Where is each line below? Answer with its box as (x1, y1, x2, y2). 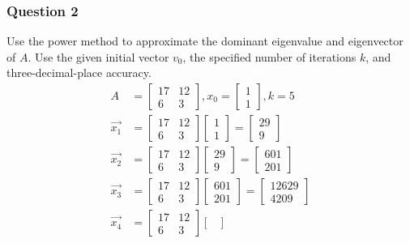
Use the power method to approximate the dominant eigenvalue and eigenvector (6, 32, 404, 49)
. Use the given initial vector (28, 48, 169, 65)
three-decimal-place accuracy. (6, 64, 152, 81)
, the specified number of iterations (182, 48, 357, 65)
